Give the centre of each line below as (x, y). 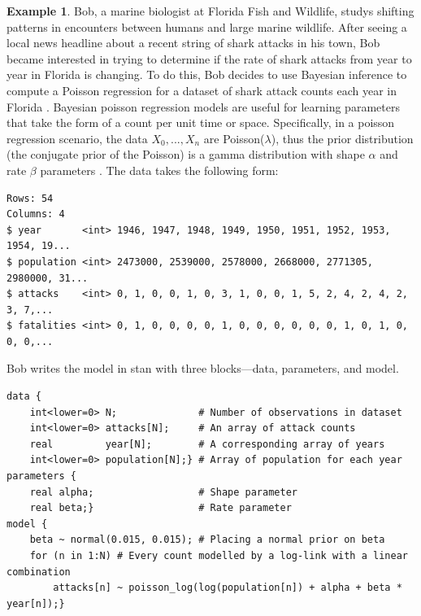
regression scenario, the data (77, 138)
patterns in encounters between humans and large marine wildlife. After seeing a (207, 26)
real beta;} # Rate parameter (161, 508)
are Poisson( (234, 138)
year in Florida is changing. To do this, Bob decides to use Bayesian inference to (207, 74)
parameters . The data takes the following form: (159, 170)
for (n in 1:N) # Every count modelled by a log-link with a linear (219, 556)
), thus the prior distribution (342, 138)
